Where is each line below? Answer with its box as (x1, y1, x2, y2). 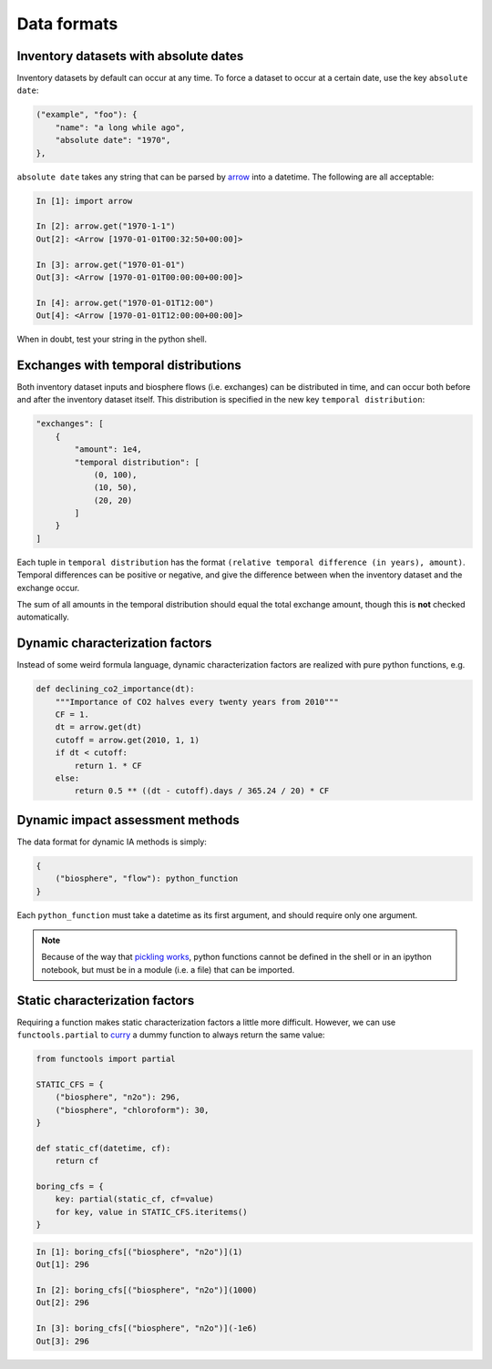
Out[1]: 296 (36, 1260, 90, 1270)
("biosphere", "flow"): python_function (55, 874, 239, 884)
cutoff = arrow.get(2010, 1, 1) (55, 734, 200, 745)
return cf (55, 1156, 99, 1166)
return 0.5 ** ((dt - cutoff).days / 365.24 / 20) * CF (74, 786, 330, 796)
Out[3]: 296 (36, 1335, 90, 1346)
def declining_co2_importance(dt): (36, 684, 195, 694)
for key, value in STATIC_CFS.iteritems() (55, 1207, 248, 1217)
